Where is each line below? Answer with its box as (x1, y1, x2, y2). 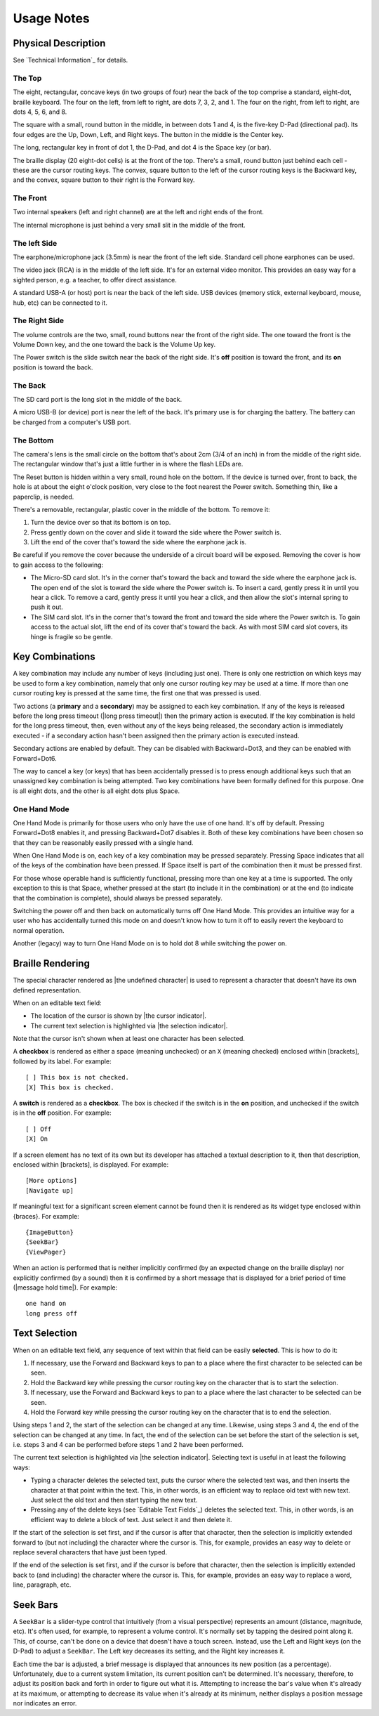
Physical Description (13, 37, 106, 49)
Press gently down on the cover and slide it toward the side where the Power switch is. (30, 528, 282, 537)
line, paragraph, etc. (13, 1580, 72, 1589)
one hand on (25, 1299, 67, 1308)
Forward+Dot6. (13, 754, 58, 762)
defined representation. (13, 985, 81, 994)
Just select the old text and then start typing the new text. (30, 1496, 198, 1505)
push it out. (30, 603, 63, 611)
